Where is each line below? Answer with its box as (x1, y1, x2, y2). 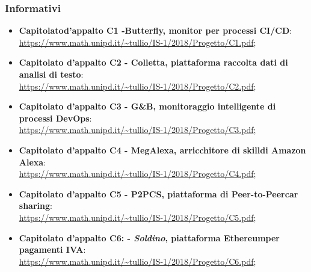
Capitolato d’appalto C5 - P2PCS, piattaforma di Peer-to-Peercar (19, 187, 298, 200)
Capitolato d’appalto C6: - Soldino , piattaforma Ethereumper (19, 231, 280, 244)
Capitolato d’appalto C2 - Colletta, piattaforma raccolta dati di (19, 56, 288, 69)
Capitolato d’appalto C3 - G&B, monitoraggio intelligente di (19, 100, 276, 113)
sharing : (19, 199, 52, 212)
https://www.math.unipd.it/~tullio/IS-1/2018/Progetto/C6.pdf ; (19, 255, 256, 267)
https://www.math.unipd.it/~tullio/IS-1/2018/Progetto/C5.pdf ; (19, 211, 256, 223)
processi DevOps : (19, 111, 92, 124)
